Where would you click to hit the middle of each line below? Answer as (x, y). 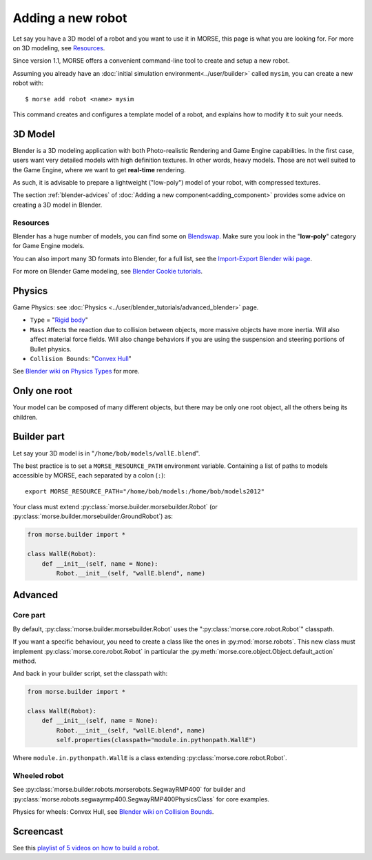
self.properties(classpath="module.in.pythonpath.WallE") (156, 740)
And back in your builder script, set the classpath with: (90, 674)
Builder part (39, 437)
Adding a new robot (70, 18)
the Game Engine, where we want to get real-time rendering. (99, 170)
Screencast (38, 831)
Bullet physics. (51, 349)
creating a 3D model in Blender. (58, 205)
